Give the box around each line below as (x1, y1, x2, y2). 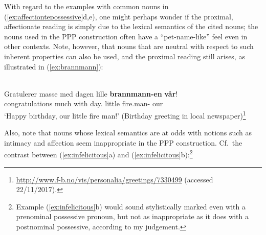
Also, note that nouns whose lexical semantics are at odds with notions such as (4, 127, 252, 138)
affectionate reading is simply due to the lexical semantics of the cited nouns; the (4, 21, 258, 32)
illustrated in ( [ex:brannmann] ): (4, 61, 103, 72)
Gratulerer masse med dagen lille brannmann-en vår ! (4, 88, 178, 99)
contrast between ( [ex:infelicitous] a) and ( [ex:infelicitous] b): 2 (4, 148, 193, 160)
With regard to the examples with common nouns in (4, 1, 169, 11)
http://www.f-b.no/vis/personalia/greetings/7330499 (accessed (16, 174, 213, 184)
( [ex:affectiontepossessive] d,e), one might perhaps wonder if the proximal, (4, 11, 233, 21)
